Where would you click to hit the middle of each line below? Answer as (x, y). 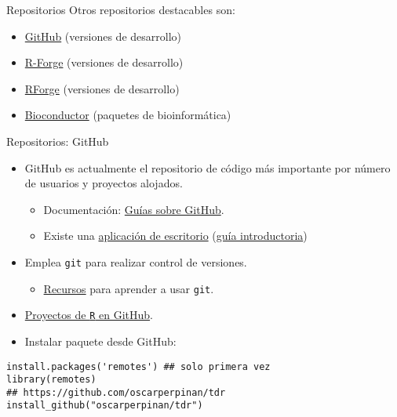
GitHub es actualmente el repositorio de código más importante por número (208, 167)
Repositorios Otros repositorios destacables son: (121, 9)
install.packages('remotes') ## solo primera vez (138, 366)
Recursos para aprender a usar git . (129, 288)
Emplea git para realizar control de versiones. (136, 261)
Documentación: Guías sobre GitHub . (134, 209)
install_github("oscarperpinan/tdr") (105, 406)
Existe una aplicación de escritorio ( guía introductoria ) (175, 236)
